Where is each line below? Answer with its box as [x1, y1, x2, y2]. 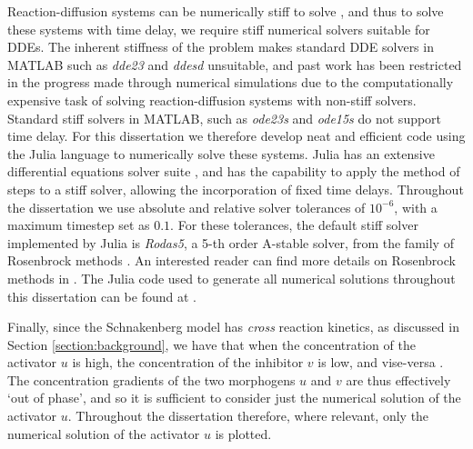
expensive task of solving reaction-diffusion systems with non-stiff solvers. [7, 90, 417, 109]
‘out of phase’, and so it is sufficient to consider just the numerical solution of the [7, 388, 461, 407]
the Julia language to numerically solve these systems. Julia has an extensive [7, 144, 435, 163]
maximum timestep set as [7, 215, 150, 234]
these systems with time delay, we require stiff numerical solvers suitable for [7, 19, 430, 38]
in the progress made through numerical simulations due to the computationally [7, 73, 454, 92]
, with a [394, 197, 438, 216]
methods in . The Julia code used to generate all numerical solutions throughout [7, 268, 456, 287]
